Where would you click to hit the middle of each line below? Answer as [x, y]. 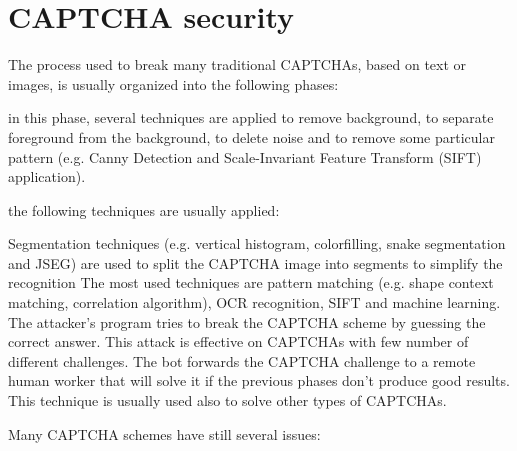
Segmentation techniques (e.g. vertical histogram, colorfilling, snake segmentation [257, 243]
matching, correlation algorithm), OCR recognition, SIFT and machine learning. [254, 302]
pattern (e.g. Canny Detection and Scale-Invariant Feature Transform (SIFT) [245, 156]
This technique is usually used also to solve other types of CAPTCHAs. [227, 400]
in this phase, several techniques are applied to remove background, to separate [251, 117]
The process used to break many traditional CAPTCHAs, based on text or [237, 64]
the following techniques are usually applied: [144, 209]
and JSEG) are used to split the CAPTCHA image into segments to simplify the [255, 262]
